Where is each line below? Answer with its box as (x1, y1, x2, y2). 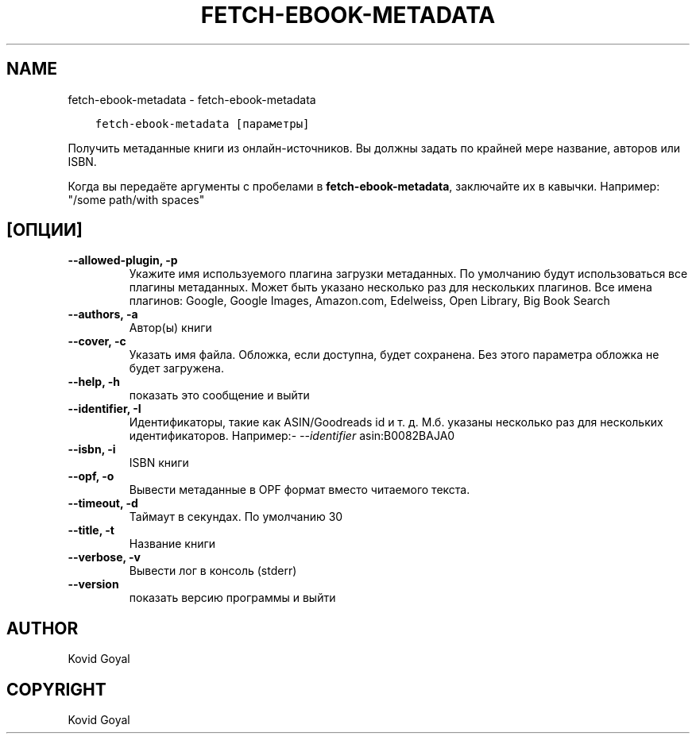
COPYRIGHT (6, 679, 106, 700)
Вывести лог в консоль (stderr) (129, 564, 297, 578)
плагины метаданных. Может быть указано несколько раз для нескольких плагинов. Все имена (129, 280, 652, 295)
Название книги (129, 537, 216, 551)
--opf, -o (68, 469, 114, 484)
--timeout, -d (68, 496, 138, 511)
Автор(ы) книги (129, 321, 212, 335)
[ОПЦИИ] (6, 220, 83, 241)
